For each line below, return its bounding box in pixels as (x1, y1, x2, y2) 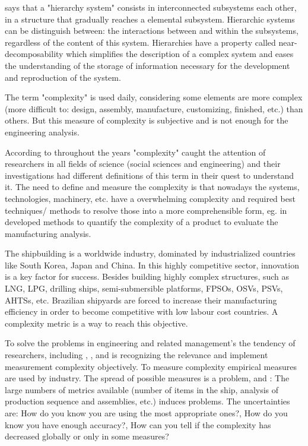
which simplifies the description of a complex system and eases (66, 48, 294, 60)
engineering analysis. (5, 125, 80, 138)
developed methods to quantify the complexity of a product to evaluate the (5, 216, 278, 228)
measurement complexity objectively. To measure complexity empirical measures (5, 360, 297, 372)
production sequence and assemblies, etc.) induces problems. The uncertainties (5, 395, 290, 407)
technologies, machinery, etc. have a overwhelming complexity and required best (5, 192, 296, 204)
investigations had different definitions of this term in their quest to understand (5, 169, 294, 181)
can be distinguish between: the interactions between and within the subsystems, (5, 24, 299, 37)
